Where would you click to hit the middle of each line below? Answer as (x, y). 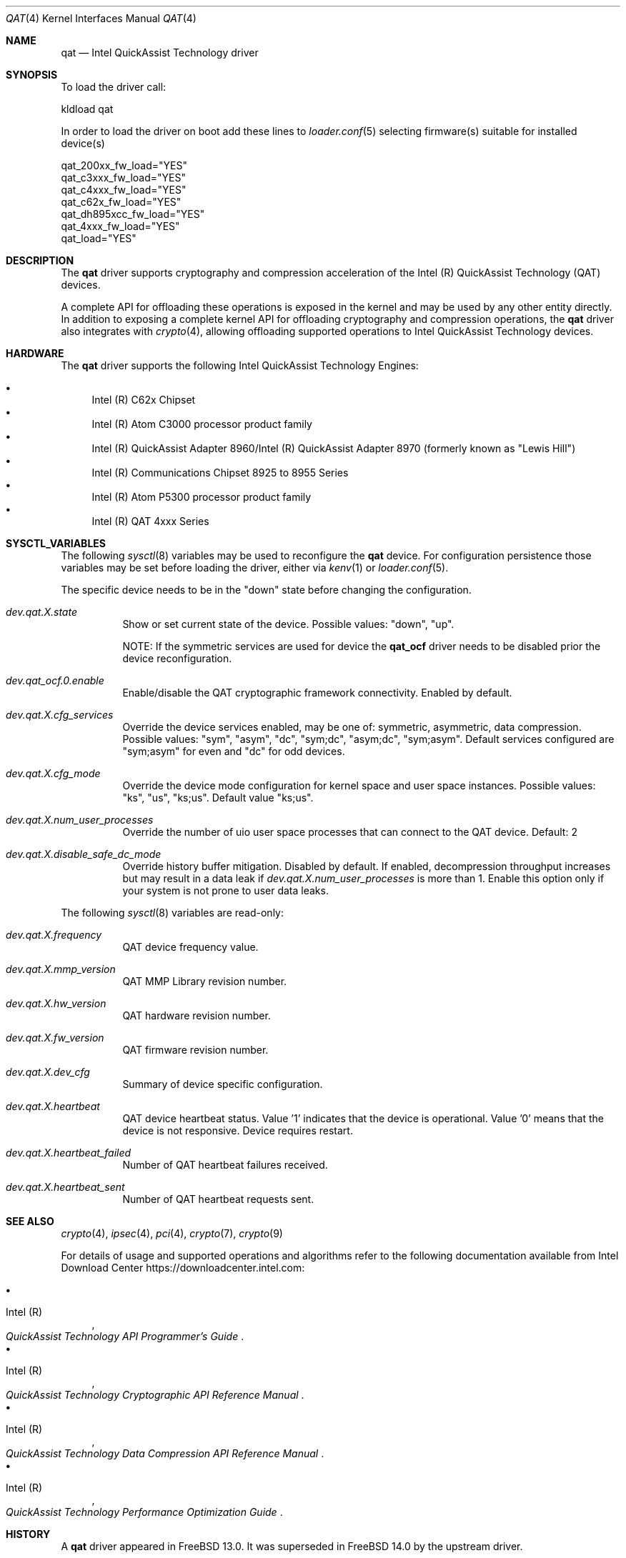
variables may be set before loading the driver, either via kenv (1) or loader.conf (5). (255, 568)
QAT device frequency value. (190, 947)
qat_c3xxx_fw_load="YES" (124, 178)
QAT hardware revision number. (197, 1015)
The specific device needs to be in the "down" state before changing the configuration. (266, 590)
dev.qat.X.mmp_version (61, 969)
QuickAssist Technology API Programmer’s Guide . (125, 1336)
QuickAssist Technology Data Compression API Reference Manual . (165, 1453)
